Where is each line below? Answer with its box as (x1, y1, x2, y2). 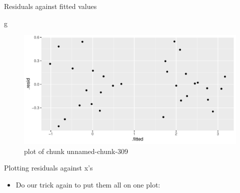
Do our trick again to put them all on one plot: (15, 179, 160, 189)
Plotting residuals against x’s (4, 162, 93, 173)
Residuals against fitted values (4, 1, 97, 11)
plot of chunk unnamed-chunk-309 (24, 145, 128, 156)
